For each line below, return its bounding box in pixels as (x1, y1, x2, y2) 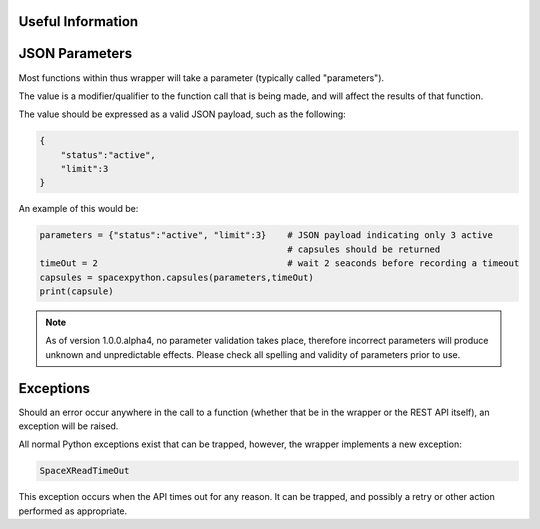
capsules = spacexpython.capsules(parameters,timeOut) (39, 271, 314, 283)
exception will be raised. (18, 420, 119, 432)
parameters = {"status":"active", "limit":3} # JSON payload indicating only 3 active (39, 230, 494, 241)
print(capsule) (39, 286, 114, 297)
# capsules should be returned (286, 243, 441, 255)
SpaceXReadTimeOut (39, 465, 130, 477)
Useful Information (18, 13, 139, 30)
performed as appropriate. (18, 505, 128, 517)
